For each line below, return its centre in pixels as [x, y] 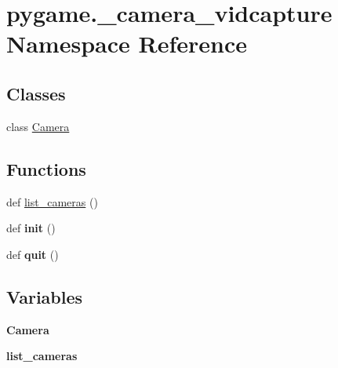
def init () [31, 228]
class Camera [38, 126]
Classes [36, 93]
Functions [46, 168]
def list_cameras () [52, 201]
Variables [45, 296]
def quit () [33, 254]
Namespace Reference [127, 44]
